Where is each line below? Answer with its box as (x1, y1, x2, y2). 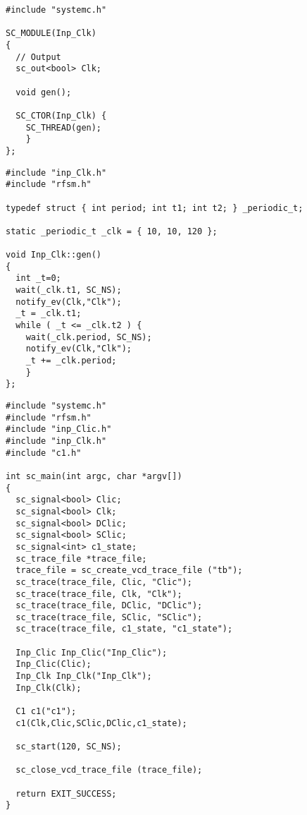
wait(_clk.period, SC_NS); (25, 332, 152, 342)
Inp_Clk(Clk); (15, 682, 82, 693)
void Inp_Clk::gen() (6, 250, 102, 260)
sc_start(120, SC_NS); (15, 742, 122, 752)
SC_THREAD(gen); (25, 122, 102, 133)
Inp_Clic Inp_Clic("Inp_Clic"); (15, 647, 168, 658)
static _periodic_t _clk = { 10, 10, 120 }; (6, 226, 218, 236)
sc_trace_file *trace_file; (15, 553, 147, 564)
